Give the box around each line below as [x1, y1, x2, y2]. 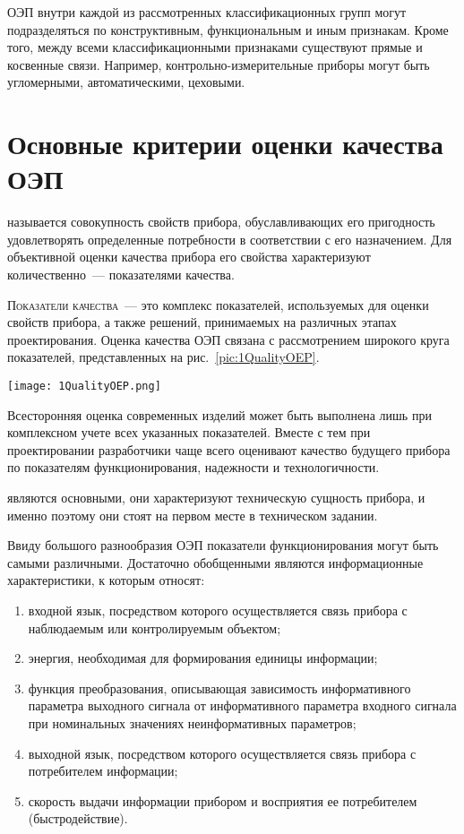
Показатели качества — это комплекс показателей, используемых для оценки [7, 295, 429, 314]
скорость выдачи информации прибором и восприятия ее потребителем [28, 791, 417, 810]
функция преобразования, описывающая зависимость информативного [28, 678, 411, 697]
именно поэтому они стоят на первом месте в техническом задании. [7, 505, 378, 524]
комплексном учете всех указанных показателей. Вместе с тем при [7, 423, 371, 442]
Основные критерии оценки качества [7, 125, 443, 162]
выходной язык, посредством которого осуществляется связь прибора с [28, 744, 417, 762]
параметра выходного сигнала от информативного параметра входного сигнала [28, 696, 457, 715]
